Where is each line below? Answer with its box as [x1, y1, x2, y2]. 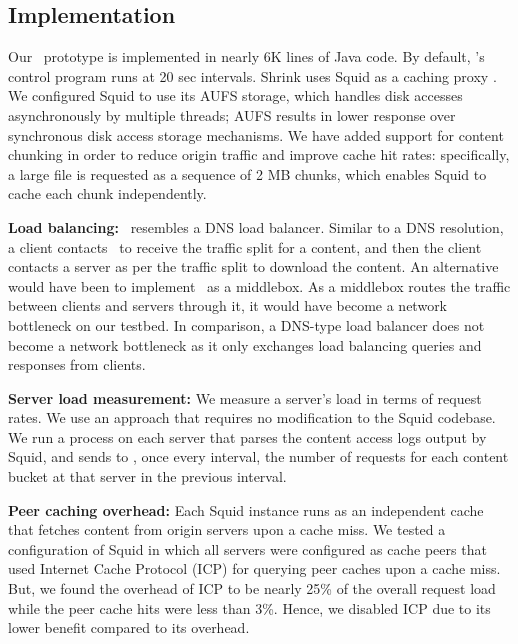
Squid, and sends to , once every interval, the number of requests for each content [8, 446, 509, 467]
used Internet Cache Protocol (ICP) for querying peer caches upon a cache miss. [8, 558, 501, 579]
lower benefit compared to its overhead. [8, 617, 250, 638]
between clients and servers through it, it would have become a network [8, 295, 448, 316]
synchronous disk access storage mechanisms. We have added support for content [8, 124, 504, 145]
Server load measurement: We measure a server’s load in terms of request [8, 387, 482, 408]
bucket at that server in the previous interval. [8, 466, 287, 487]
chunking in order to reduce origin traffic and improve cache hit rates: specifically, [8, 144, 510, 165]
